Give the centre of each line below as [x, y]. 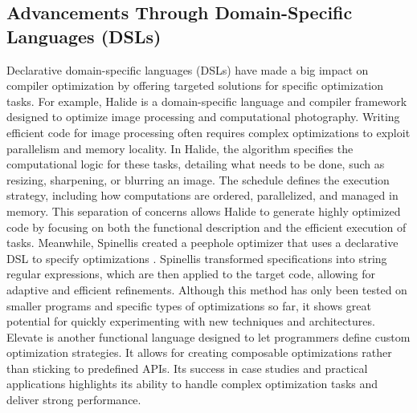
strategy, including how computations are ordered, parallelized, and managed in [202, 195]
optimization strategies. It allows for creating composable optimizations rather [199, 352]
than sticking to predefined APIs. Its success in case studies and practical [187, 368]
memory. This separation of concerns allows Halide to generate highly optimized [204, 211]
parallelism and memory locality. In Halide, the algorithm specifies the [180, 148]
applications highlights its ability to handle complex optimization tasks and [192, 384]
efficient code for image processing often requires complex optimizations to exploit [208, 132]
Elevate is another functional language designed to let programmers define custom [208, 336]
